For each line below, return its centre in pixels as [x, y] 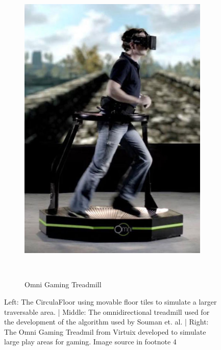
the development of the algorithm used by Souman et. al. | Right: [106, 322]
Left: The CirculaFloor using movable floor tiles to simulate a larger [110, 302]
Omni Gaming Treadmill [63, 284]
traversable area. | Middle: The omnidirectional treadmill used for [107, 311]
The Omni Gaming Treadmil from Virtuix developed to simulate [105, 331]
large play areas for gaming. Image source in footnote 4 [90, 342]
